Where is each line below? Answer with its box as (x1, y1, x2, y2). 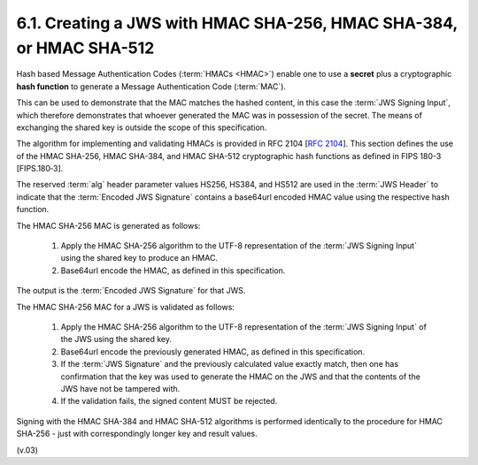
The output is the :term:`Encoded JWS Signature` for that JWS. (16, 286, 246, 296)
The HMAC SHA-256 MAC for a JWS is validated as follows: (16, 301, 235, 312)
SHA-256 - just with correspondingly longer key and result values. (16, 429, 258, 439)
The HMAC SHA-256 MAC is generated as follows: (16, 220, 201, 231)
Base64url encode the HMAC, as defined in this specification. (60, 265, 286, 276)
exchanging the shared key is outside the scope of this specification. (16, 122, 267, 133)
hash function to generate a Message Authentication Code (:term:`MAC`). (16, 80, 287, 92)
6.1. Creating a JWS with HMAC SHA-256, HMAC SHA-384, (16, 13, 458, 33)
